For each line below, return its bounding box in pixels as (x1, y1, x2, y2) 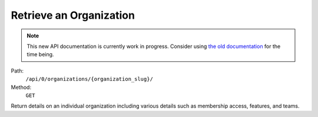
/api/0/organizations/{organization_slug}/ (25, 76, 153, 82)
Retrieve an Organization (11, 9, 135, 22)
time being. (26, 51, 54, 58)
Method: (11, 84, 32, 91)
